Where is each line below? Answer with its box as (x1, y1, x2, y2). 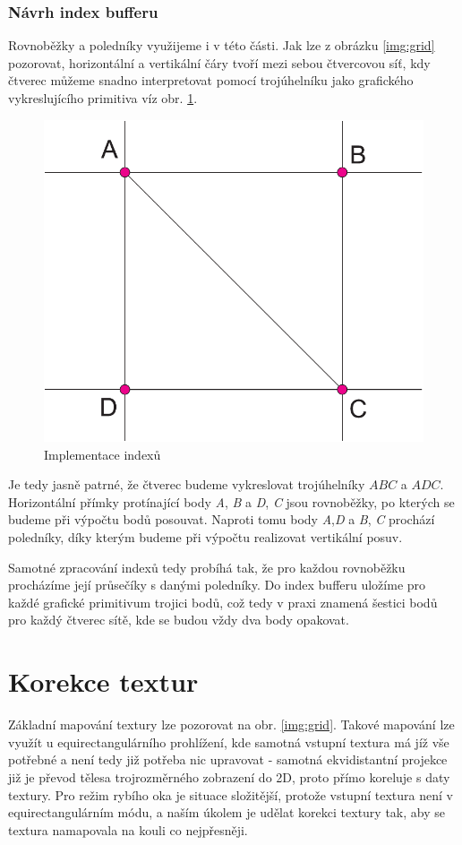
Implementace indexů (44, 444, 161, 463)
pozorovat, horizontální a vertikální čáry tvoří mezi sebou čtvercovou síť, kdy (8, 53, 431, 72)
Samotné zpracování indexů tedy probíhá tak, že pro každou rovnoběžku (8, 557, 406, 576)
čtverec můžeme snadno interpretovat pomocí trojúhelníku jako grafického (8, 71, 414, 90)
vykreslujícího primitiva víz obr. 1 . (8, 89, 198, 107)
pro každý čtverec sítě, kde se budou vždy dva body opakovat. (8, 610, 349, 629)
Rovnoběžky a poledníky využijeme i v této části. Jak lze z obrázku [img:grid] (8, 36, 435, 55)
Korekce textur (8, 663, 199, 700)
